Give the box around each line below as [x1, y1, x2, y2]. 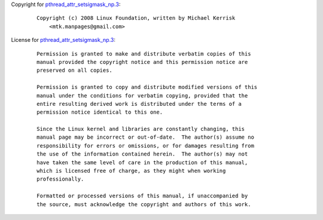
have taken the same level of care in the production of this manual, [36, 159, 248, 166]
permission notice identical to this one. [36, 109, 163, 116]
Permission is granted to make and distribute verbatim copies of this [36, 50, 251, 57]
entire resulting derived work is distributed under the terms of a [36, 100, 242, 107]
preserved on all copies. [36, 67, 113, 74]
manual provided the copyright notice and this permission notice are [36, 59, 248, 65]
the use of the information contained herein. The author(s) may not [36, 151, 248, 158]
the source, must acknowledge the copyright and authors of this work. [36, 201, 251, 207]
